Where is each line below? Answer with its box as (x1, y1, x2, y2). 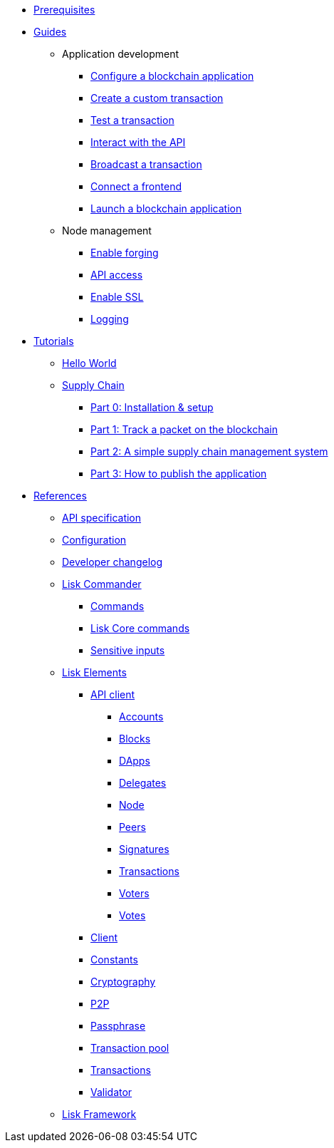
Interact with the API (90, 136, 186, 148)
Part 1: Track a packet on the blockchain (90, 423, 278, 435)
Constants (90, 953, 138, 966)
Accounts (119, 710, 164, 723)
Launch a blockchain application (90, 202, 242, 214)
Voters (119, 887, 150, 899)
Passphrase (90, 1020, 146, 1032)
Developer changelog (62, 556, 163, 568)
